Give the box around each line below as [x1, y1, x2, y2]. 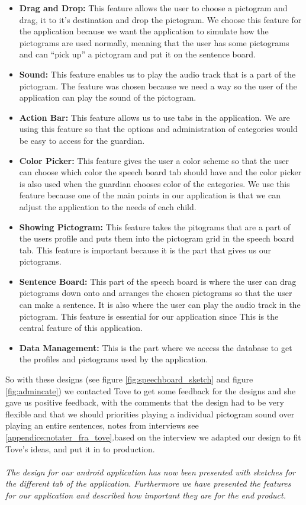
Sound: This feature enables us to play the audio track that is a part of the [19, 67, 296, 80]
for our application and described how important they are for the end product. [5, 488, 286, 501]
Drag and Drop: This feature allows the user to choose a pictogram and [19, 2, 288, 14]
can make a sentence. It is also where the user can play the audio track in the [19, 298, 301, 311]
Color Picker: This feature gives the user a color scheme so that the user [19, 154, 289, 166]
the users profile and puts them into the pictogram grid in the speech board [19, 232, 294, 245]
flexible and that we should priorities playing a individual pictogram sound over [5, 407, 295, 420]
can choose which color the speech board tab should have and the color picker [19, 166, 302, 178]
